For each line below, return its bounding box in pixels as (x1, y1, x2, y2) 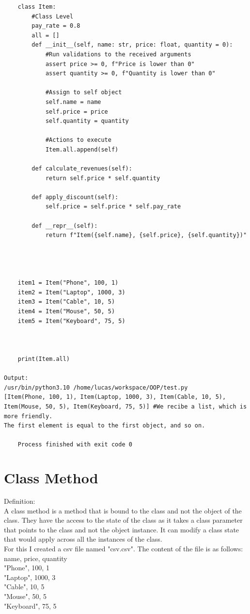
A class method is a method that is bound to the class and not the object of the (4, 505, 242, 515)
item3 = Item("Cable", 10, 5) (17, 298, 115, 306)
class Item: (17, 3, 56, 10)
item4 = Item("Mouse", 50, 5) (17, 308, 115, 315)
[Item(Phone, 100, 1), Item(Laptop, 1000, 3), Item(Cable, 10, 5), (4, 393, 226, 401)
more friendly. (4, 412, 53, 420)
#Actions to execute (45, 136, 111, 144)
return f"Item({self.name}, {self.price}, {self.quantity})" (45, 232, 247, 239)
